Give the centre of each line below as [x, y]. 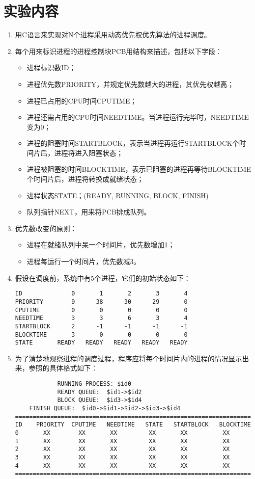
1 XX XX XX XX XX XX [122, 441]
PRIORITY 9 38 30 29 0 [101, 302]
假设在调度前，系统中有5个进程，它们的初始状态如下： [103, 278]
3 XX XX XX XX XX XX [122, 457]
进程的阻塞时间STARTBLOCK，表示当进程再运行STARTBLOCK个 [133, 143]
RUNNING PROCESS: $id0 [94, 384]
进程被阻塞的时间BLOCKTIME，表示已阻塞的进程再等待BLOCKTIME [139, 169]
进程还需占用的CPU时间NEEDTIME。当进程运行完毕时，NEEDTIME [138, 117]
